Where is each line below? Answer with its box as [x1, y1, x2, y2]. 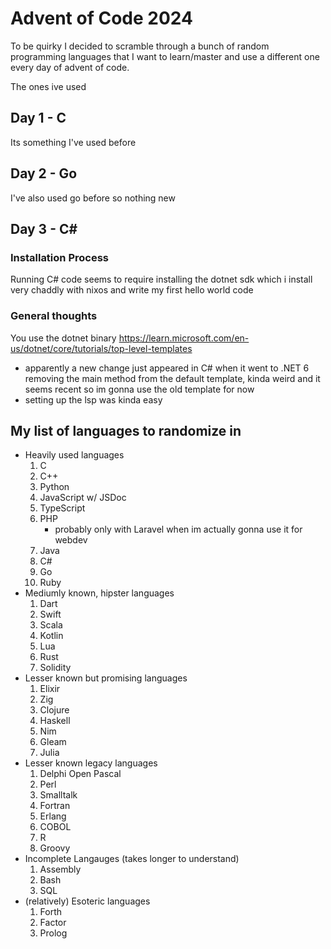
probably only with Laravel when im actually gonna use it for [54, 523, 303, 536]
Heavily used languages [24, 449, 125, 461]
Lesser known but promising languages [24, 672, 188, 684]
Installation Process [10, 250, 109, 264]
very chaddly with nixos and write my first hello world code [10, 284, 254, 296]
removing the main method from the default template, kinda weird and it [24, 372, 321, 384]
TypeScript [39, 502, 86, 514]
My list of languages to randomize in [10, 422, 242, 439]
